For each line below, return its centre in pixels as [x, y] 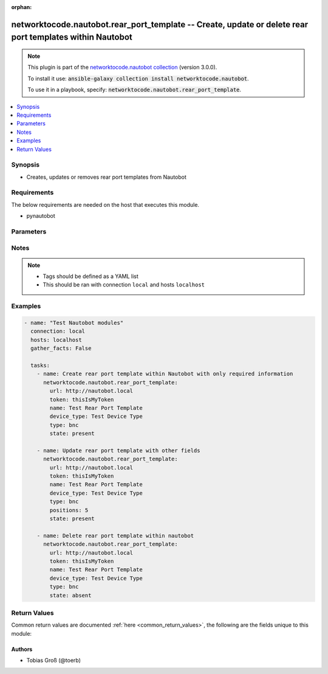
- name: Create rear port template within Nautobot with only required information [165, 374]
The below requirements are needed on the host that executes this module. [105, 204]
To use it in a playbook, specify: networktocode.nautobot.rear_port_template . [135, 90]
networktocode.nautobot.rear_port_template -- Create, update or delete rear [160, 24]
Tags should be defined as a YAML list [91, 276]
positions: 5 [69, 510]
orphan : [22, 7]
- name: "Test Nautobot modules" [74, 323]
